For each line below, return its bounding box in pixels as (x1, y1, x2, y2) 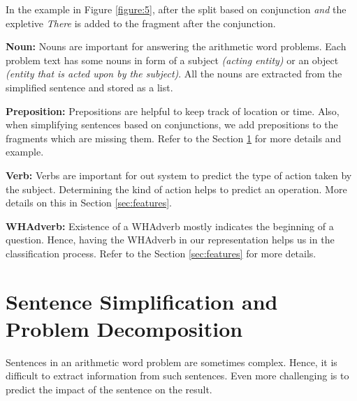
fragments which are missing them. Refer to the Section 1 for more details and (6, 130, 342, 145)
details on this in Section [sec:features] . (6, 195, 172, 210)
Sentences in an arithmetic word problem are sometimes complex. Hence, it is (6, 354, 337, 369)
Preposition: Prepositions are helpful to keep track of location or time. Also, (6, 103, 340, 118)
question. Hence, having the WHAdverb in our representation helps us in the (6, 232, 335, 247)
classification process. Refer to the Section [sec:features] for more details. (6, 245, 316, 260)
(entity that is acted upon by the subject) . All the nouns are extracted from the (6, 66, 342, 81)
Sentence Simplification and (6, 287, 278, 315)
